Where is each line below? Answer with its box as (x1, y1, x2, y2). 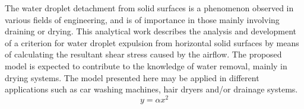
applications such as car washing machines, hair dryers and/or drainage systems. (5, 83, 298, 95)
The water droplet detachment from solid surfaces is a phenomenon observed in (5, 2, 294, 14)
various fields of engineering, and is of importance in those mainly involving (5, 13, 280, 25)
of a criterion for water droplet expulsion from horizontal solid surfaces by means (5, 36, 299, 49)
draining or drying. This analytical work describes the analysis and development (5, 25, 297, 37)
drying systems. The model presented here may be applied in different (5, 71, 259, 84)
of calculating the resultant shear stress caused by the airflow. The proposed (5, 48, 282, 60)
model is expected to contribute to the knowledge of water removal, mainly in (5, 59, 287, 72)
